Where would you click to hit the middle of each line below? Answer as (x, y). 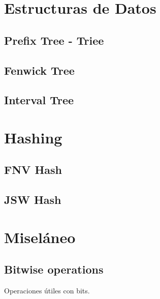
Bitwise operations (54, 269)
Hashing (33, 137)
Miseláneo (40, 237)
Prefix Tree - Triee (54, 40)
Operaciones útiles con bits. (47, 291)
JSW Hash (33, 200)
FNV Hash (33, 170)
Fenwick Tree (39, 70)
